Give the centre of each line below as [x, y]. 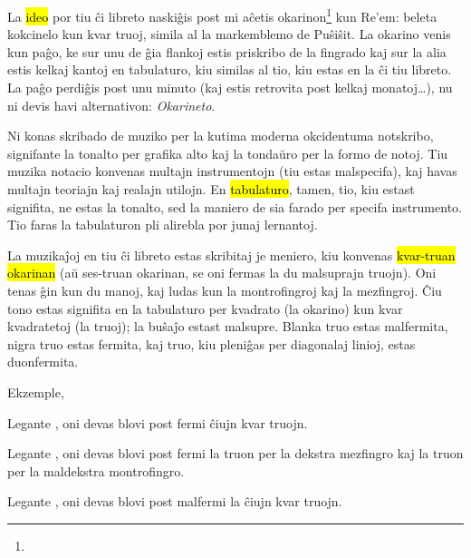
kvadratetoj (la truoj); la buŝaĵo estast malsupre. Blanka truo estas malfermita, [228, 326]
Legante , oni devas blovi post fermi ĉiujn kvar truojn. [158, 422]
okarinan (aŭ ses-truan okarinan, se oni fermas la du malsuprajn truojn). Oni [222, 273]
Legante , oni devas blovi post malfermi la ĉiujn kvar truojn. [175, 501]
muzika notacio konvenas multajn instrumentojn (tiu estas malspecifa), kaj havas [232, 171]
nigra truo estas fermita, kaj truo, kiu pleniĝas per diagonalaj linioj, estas [211, 343]
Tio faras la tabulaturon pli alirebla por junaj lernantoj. [163, 225]
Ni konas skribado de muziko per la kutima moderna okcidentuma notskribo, [221, 136]
